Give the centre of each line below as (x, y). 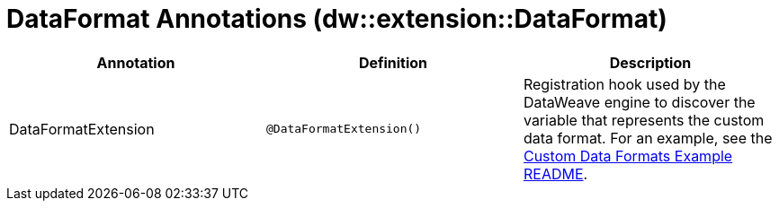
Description (650, 62)
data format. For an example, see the (648, 138)
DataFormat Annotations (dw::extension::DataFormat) (337, 19)
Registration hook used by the (624, 84)
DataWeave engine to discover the (639, 102)
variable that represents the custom (644, 120)
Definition (393, 62)
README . (555, 173)
